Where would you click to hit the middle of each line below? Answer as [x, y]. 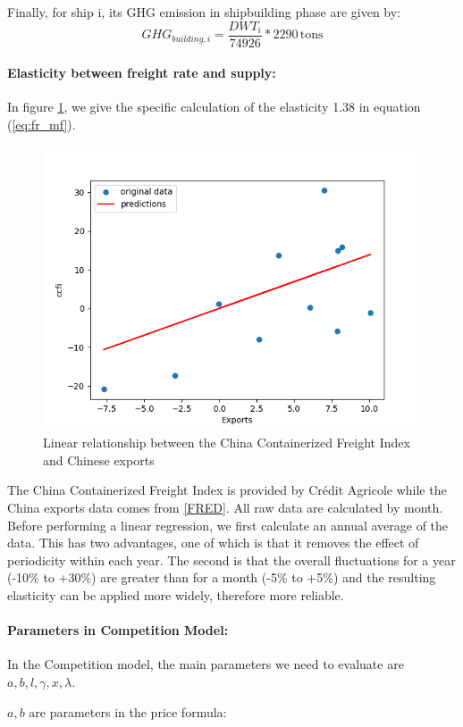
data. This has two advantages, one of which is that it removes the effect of [213, 543]
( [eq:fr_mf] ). [42, 125]
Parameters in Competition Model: [118, 630]
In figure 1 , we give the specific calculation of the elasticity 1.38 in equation [214, 107]
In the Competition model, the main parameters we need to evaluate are [206, 664]
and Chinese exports [99, 460]
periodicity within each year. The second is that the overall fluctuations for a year [231, 560]
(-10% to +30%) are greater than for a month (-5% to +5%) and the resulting [222, 577]
